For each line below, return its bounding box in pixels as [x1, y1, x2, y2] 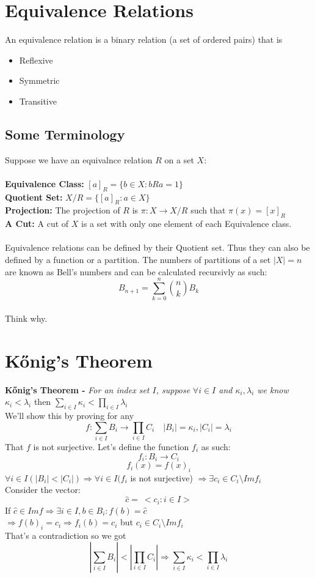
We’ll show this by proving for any [5, 409, 134, 422]
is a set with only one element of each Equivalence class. [81, 217, 292, 230]
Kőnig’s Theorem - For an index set [5, 383, 150, 396]
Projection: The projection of [5, 204, 120, 217]
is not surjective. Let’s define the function [33, 440, 189, 453]
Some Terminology [5, 124, 125, 143]
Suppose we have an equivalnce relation [5, 153, 153, 166]
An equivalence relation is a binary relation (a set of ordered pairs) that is [5, 33, 283, 46]
